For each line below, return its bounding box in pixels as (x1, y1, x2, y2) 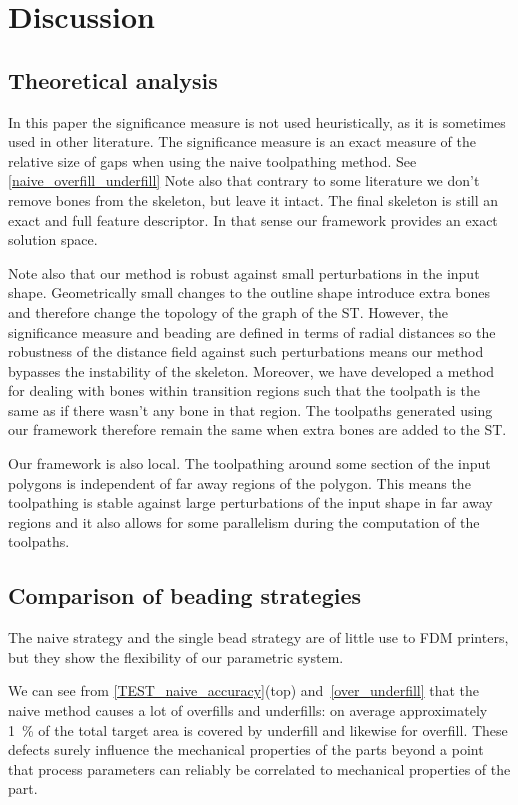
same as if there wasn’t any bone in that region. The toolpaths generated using (8, 399, 493, 420)
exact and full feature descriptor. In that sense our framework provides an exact (8, 209, 498, 230)
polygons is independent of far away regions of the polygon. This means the (8, 472, 471, 493)
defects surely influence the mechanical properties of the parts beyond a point (8, 739, 484, 760)
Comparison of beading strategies (8, 580, 362, 611)
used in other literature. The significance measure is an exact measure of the (8, 131, 476, 152)
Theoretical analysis (8, 64, 218, 95)
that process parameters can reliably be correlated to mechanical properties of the (8, 758, 511, 779)
